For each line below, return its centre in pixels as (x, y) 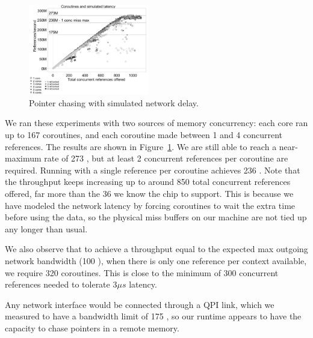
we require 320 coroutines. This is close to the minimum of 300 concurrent (142, 272)
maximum (23, 158)
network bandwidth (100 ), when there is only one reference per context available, (156, 260)
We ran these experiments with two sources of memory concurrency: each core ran (156, 123)
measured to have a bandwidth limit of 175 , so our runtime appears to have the (153, 316)
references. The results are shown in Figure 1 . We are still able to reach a (141, 146)
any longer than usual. (46, 228)
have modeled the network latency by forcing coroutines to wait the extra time (150, 205)
